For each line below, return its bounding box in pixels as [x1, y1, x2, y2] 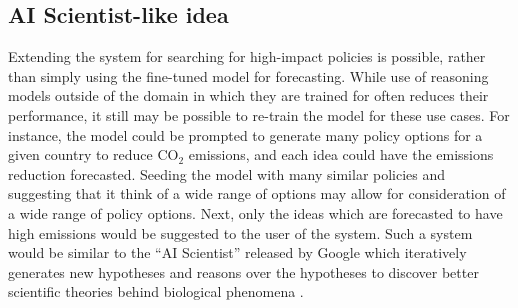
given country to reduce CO [8, 144, 179, 165]
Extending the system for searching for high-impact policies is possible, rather [8, 46, 486, 67]
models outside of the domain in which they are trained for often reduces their [8, 85, 489, 106]
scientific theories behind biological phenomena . [8, 281, 304, 302]
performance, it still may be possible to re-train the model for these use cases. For [8, 104, 510, 125]
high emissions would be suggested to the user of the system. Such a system [8, 222, 473, 243]
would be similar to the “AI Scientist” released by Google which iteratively [8, 242, 467, 263]
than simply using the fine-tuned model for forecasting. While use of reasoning [8, 65, 489, 86]
